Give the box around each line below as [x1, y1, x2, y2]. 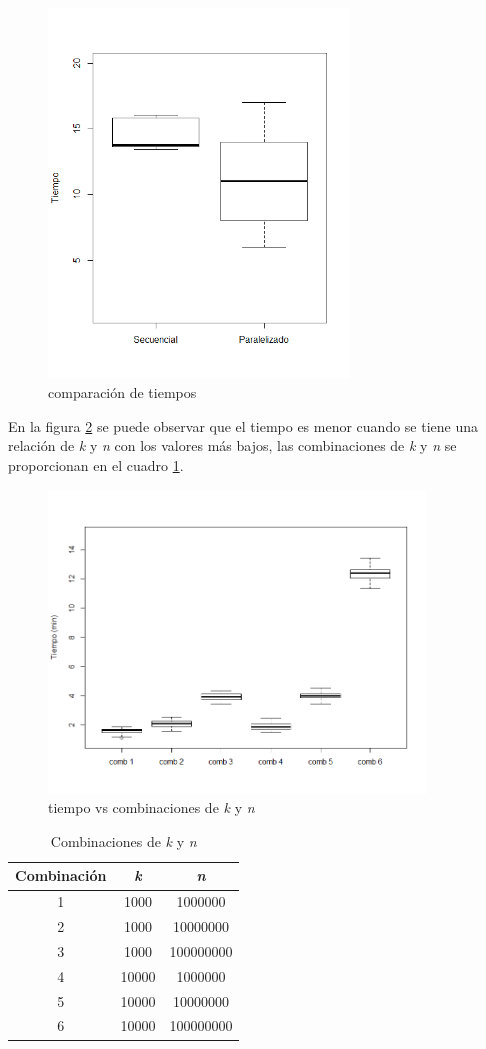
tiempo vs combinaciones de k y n [48, 797, 255, 818]
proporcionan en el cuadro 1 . [8, 455, 184, 475]
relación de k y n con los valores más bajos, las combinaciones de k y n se [8, 435, 457, 456]
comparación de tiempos [48, 382, 197, 403]
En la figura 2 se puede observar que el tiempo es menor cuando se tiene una [8, 415, 479, 436]
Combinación [15, 865, 107, 886]
